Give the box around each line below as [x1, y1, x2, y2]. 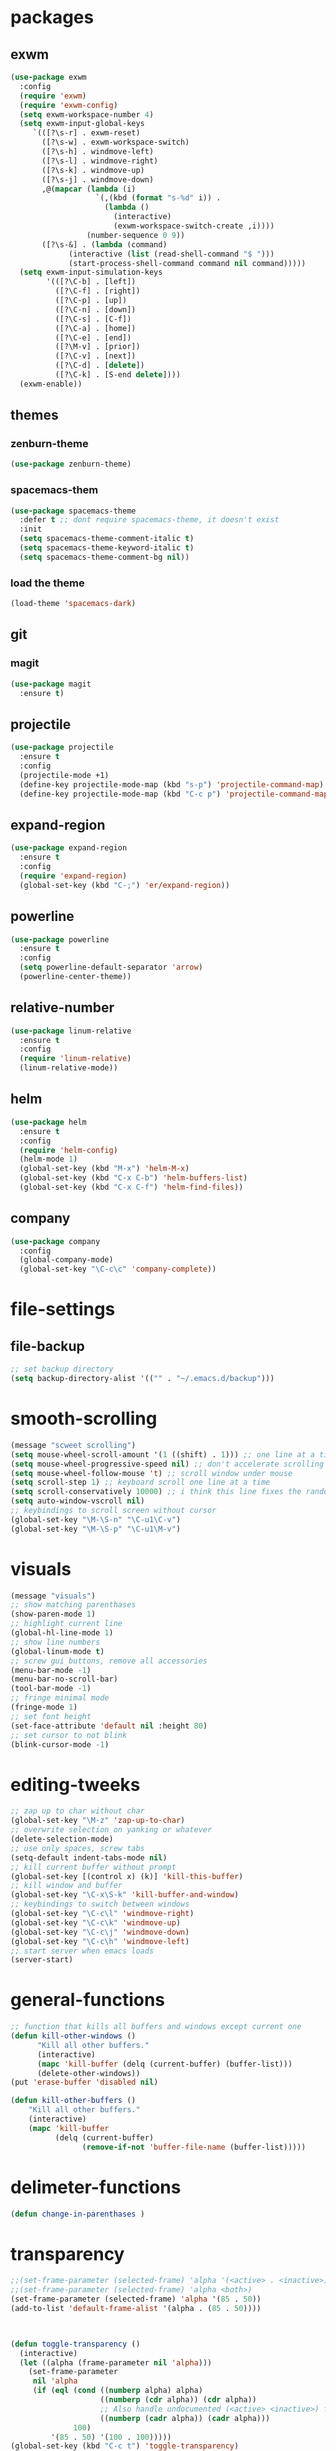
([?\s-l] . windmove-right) [41, 156, 159, 166]
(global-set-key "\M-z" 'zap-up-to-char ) [10, 1816, 186, 1826]
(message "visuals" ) [10, 1591, 97, 1601]
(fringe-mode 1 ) [10, 1702, 78, 1713]
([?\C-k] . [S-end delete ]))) [54, 370, 182, 380]
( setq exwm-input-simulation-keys [19, 267, 163, 278]
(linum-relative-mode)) [19, 1063, 118, 1073]
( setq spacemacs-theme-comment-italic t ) [19, 534, 195, 544]
